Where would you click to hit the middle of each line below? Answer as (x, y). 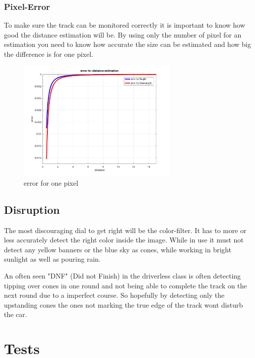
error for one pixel (51, 182)
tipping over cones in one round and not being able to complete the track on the (126, 285)
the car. (16, 314)
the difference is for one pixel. (49, 54)
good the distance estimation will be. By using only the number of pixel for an (123, 34)
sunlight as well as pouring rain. (52, 259)
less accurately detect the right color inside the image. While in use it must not (124, 240)
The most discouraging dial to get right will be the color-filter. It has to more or (125, 230)
